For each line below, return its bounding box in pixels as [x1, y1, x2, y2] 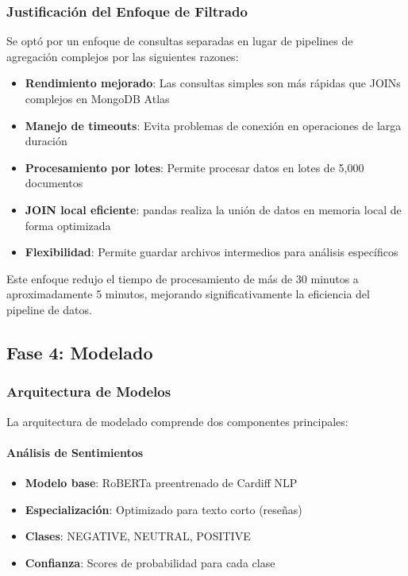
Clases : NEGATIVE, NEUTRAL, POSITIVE [25, 528, 251, 544]
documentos [25, 175, 83, 191]
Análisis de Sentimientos [6, 444, 144, 460]
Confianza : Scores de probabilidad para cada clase [25, 554, 275, 570]
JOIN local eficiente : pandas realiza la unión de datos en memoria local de [25, 201, 402, 217]
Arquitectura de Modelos [6, 382, 171, 401]
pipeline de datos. [6, 301, 92, 317]
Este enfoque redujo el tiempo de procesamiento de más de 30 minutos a [6, 270, 359, 286]
